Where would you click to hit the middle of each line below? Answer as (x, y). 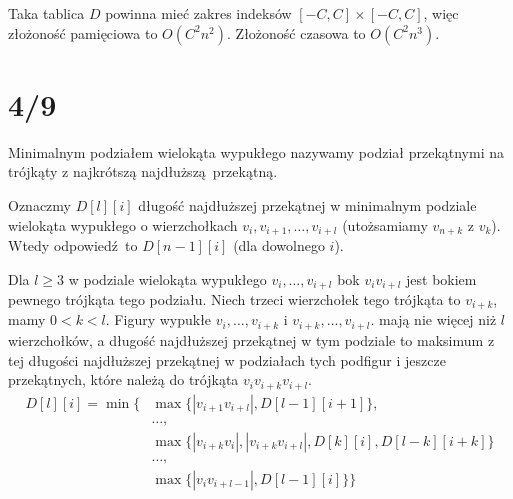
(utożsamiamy (385, 224)
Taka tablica (46, 13)
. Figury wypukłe (158, 319)
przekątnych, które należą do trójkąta (123, 379)
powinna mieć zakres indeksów (198, 13)
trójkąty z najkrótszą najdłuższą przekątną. (143, 171)
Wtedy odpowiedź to (73, 244)
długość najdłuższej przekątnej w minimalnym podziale (307, 204)
